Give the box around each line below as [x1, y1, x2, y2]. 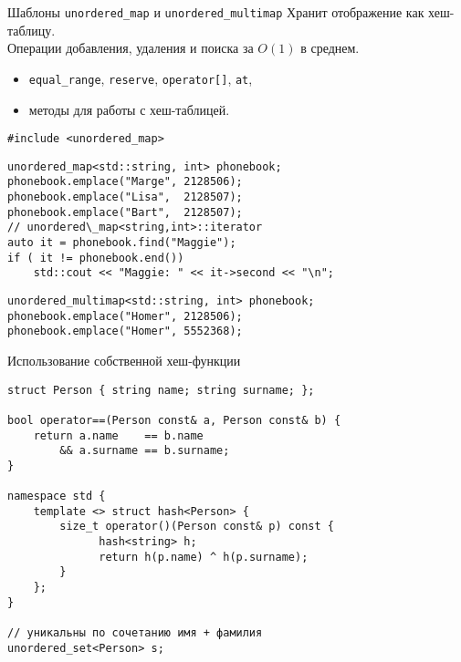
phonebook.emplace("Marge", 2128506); [7, 175, 243, 189]
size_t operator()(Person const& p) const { [59, 520, 334, 533]
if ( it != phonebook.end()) [7, 251, 184, 264]
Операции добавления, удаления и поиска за [7, 38, 254, 57]
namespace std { [7, 490, 106, 503]
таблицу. [7, 20, 56, 39]
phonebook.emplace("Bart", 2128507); [7, 205, 243, 219]
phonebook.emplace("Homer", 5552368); [7, 325, 243, 338]
